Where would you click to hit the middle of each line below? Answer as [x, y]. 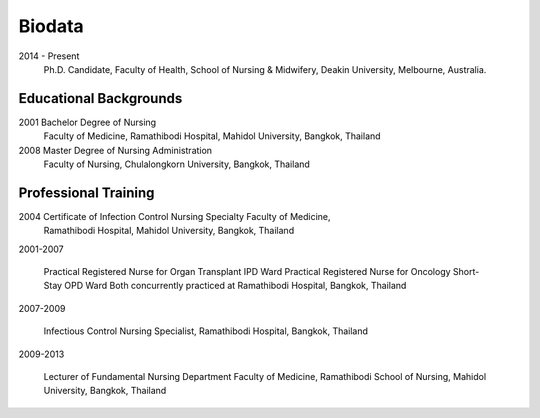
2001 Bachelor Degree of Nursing [87, 122]
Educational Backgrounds [100, 98]
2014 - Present [49, 56]
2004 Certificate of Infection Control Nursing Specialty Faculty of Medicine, [174, 216]
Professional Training [86, 192]
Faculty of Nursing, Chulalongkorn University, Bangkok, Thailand [176, 164]
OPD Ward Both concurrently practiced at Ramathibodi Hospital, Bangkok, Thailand [235, 286]
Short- [466, 272]
